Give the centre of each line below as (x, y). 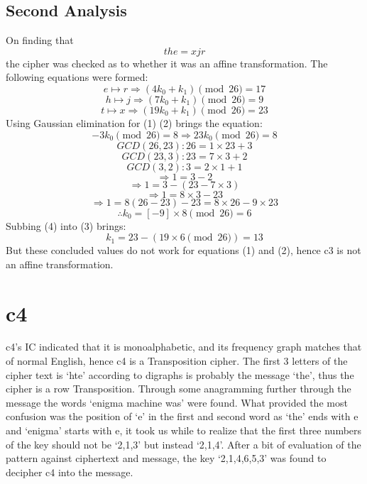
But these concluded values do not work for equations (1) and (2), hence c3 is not (183, 250)
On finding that (40, 40)
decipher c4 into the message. (70, 472)
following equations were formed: (77, 77)
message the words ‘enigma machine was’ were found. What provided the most (177, 402)
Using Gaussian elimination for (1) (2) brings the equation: (134, 122)
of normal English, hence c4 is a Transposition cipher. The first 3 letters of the (177, 361)
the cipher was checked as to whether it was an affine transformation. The (167, 63)
